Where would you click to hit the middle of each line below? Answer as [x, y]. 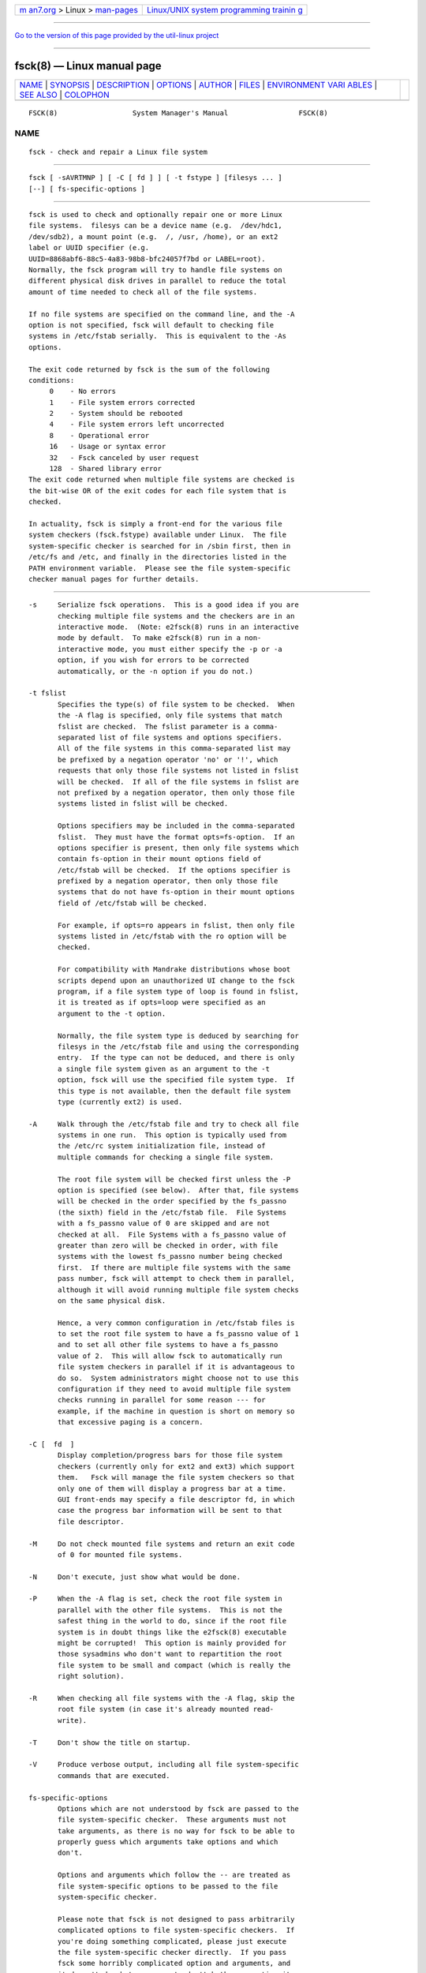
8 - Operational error [99, 435]
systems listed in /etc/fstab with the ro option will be [172, 936]
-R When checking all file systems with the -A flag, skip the [162, 1698]
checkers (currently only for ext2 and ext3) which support [176, 1466]
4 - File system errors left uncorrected [137, 425]
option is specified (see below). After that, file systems [178, 1191]
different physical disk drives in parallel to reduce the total [158, 281]
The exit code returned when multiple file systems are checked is [162, 480]
